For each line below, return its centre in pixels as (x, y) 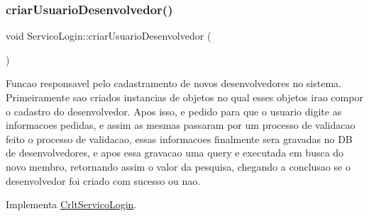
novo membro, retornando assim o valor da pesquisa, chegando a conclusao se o (178, 166)
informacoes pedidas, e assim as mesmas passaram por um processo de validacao (181, 125)
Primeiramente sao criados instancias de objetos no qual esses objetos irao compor (184, 97)
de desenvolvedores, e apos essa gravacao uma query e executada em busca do (175, 153)
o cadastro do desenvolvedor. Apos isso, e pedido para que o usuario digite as (174, 111)
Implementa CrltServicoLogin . (71, 204)
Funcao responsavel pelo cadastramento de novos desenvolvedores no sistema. (174, 83)
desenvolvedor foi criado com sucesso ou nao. (103, 180)
